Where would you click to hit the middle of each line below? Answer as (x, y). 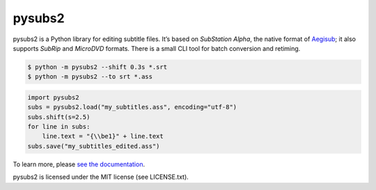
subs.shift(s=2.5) (59, 117)
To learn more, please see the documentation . (79, 164)
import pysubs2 (53, 97)
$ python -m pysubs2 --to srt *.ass (90, 77)
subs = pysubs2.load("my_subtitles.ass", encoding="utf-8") (132, 107)
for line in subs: (59, 127)
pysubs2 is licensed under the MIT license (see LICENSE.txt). (101, 177)
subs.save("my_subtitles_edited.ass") (94, 146)
